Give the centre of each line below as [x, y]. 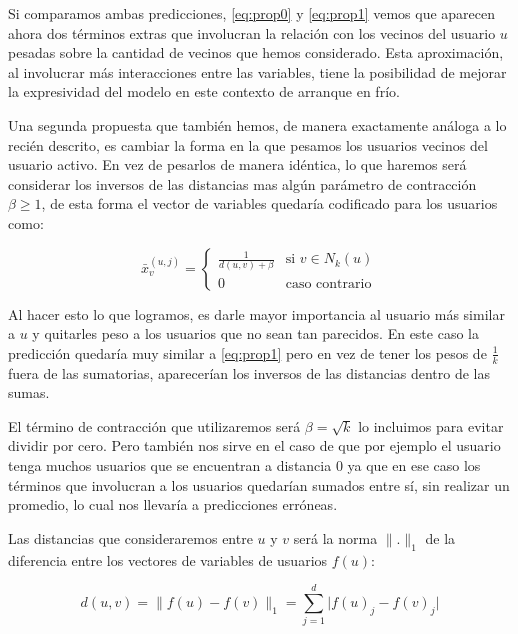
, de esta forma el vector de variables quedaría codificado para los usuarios [269, 203]
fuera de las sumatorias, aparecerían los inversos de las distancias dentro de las [249, 372]
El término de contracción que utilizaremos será [154, 425]
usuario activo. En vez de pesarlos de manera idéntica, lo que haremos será [237, 164]
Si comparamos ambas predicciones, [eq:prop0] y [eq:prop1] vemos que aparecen [252, 13]
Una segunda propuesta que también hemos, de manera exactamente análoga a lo [257, 124]
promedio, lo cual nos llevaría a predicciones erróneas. [173, 504]
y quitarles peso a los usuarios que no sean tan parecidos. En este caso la [255, 333]
